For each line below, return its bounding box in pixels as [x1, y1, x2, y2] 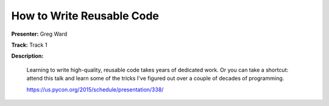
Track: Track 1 [11, 41, 48, 48]
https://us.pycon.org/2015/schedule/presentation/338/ [26, 85, 164, 93]
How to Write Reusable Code [11, 9, 160, 22]
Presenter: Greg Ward [11, 30, 68, 38]
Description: [11, 52, 44, 60]
